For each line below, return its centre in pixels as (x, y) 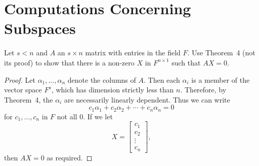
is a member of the (221, 79)
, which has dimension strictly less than (113, 90)
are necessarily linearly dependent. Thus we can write (147, 99)
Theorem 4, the (29, 99)
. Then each (162, 79)
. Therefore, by (203, 90)
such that (186, 62)
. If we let (98, 116)
